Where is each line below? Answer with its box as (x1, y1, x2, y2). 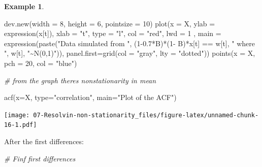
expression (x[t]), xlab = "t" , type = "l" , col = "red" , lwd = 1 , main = (4, 28, 221, 39)
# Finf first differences (4, 153, 76, 163)
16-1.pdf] (4, 121, 37, 129)
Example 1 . (4, 1, 44, 11)
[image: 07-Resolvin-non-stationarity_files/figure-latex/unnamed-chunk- (4, 111, 259, 119)
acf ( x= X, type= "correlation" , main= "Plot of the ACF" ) (4, 92, 177, 103)
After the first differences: (4, 136, 84, 147)
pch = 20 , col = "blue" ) (4, 57, 77, 68)
